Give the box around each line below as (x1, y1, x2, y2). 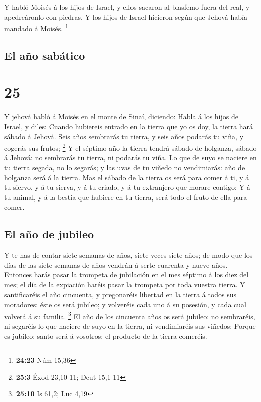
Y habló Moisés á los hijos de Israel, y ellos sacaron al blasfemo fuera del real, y (4, 2, 250, 12)
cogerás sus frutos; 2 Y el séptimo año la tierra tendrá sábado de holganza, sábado (4, 141, 257, 153)
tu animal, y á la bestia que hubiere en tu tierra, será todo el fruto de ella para (4, 191, 247, 202)
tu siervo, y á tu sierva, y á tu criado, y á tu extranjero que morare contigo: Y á (4, 182, 250, 192)
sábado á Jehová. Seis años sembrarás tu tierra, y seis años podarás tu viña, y (4, 131, 244, 141)
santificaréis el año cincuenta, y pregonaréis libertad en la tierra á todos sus (4, 289, 237, 299)
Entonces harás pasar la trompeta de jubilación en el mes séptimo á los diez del (4, 269, 249, 280)
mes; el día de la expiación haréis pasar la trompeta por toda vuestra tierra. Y (4, 279, 245, 289)
